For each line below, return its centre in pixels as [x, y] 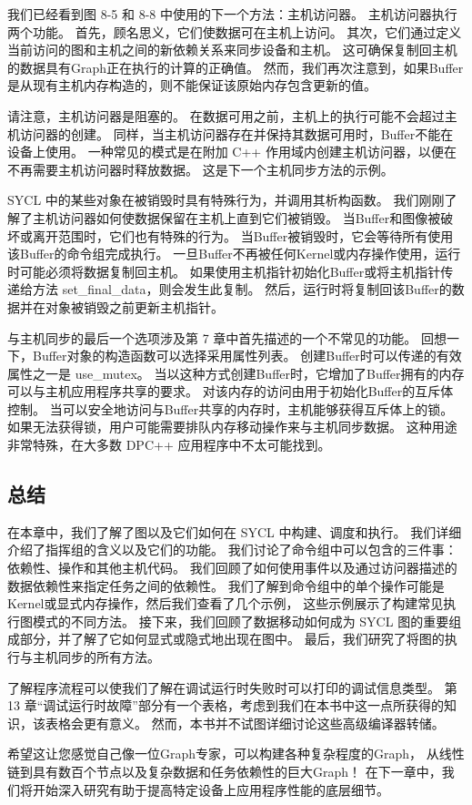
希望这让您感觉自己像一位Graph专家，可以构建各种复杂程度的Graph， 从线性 [236, 754]
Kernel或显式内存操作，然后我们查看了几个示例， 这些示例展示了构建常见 [226, 603]
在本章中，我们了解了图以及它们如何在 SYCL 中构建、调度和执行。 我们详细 [235, 531]
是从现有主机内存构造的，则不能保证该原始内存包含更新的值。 [192, 85]
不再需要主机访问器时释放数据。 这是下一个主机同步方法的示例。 [201, 169]
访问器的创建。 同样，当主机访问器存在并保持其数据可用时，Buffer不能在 [236, 133]
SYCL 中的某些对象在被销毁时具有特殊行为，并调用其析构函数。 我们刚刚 [226, 200]
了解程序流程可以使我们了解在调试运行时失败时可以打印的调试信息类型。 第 [232, 687]
